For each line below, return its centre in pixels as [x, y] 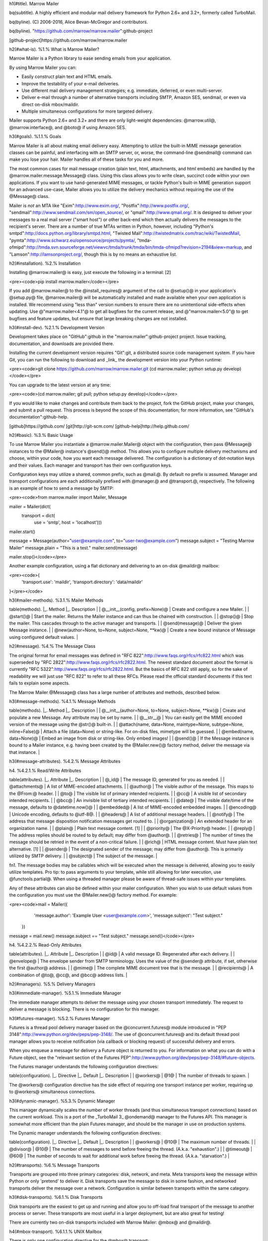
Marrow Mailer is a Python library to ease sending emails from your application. [90, 58]
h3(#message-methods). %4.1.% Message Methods [63, 701]
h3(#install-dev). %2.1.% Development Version [57, 328]
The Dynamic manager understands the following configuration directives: [85, 1133]
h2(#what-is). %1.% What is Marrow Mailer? [54, 49]
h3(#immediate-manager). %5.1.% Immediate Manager [65, 993]
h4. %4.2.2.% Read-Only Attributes [45, 945]
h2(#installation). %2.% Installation [45, 263]
